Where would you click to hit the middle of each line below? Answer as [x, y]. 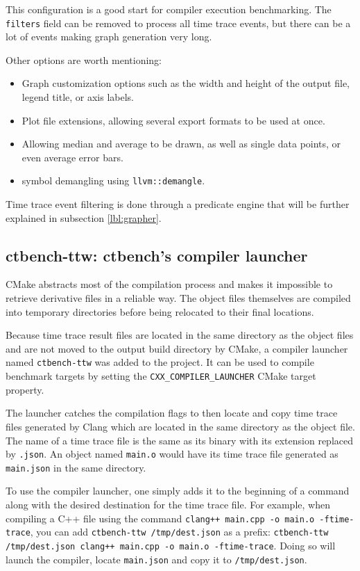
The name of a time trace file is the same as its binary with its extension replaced [180, 440]
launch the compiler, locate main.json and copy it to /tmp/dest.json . [156, 559]
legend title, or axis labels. [78, 97]
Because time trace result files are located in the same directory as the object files [180, 335]
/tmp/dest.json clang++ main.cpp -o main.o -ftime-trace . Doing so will [171, 545]
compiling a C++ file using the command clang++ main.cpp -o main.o [160, 518]
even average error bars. [72, 157]
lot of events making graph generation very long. [109, 37]
